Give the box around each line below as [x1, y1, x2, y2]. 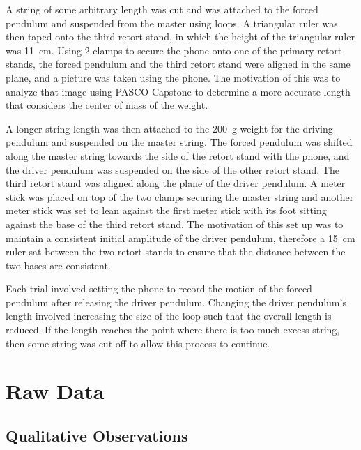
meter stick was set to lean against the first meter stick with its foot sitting [6, 203, 327, 218]
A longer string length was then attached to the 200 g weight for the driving [6, 121, 333, 135]
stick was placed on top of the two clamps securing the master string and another [6, 189, 354, 204]
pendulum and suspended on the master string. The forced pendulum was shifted [6, 135, 353, 149]
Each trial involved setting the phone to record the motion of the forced [6, 281, 312, 296]
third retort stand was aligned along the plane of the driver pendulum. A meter [6, 176, 346, 190]
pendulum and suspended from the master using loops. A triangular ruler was [6, 15, 338, 30]
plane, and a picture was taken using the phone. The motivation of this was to [6, 70, 341, 84]
